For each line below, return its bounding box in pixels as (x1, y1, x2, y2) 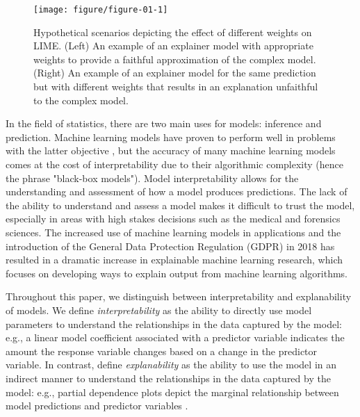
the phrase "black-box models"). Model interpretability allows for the (6, 170, 299, 185)
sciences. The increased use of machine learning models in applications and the (6, 224, 341, 239)
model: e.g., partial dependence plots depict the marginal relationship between (6, 384, 339, 399)
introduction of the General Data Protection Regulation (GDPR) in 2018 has (6, 238, 335, 253)
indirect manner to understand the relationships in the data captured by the (6, 370, 331, 385)
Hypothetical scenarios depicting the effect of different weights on (33, 24, 312, 39)
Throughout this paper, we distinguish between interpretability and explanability (6, 289, 352, 304)
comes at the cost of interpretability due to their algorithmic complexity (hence (6, 157, 344, 171)
